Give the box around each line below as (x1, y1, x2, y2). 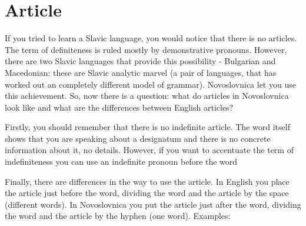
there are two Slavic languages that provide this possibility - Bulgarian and (5, 55, 276, 67)
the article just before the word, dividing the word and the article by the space (5, 187, 289, 199)
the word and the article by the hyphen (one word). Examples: (5, 210, 231, 222)
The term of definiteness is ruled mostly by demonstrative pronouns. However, (5, 43, 287, 55)
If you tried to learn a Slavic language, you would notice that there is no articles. (5, 32, 297, 44)
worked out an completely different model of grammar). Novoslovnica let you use (5, 78, 296, 90)
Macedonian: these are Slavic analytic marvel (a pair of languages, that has (5, 66, 277, 78)
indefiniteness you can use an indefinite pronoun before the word (5, 155, 238, 168)
